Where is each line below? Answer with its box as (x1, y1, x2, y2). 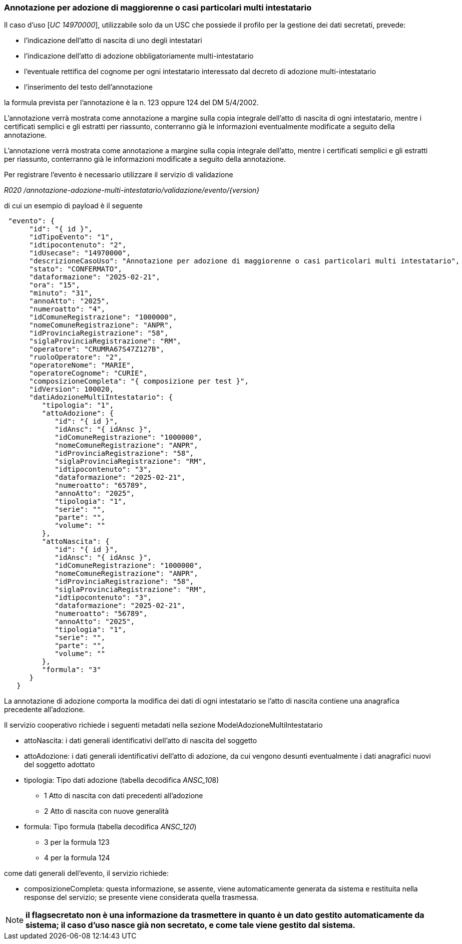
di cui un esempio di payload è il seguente (4, 201, 143, 210)
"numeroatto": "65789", (55, 481, 148, 490)
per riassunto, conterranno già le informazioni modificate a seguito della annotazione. (4, 155, 286, 164)
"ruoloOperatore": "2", (29, 353, 123, 362)
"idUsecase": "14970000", (29, 249, 131, 257)
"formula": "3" (42, 666, 101, 674)
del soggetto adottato (24, 760, 95, 769)
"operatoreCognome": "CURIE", (29, 369, 148, 378)
